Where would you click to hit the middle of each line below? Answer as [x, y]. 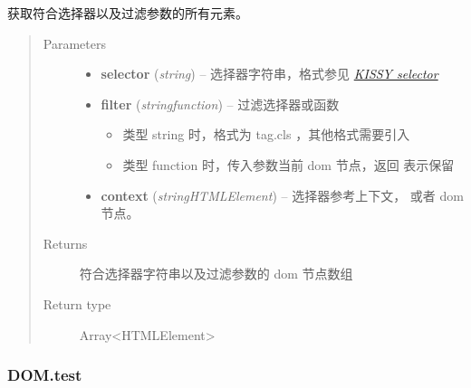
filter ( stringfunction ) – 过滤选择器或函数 [220, 104]
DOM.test [45, 375]
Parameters [74, 43]
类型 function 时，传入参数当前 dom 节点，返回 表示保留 [288, 164]
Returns [65, 243]
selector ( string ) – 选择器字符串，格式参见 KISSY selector [269, 74]
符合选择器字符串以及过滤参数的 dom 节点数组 [216, 274]
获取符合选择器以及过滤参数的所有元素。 [128, 13]
